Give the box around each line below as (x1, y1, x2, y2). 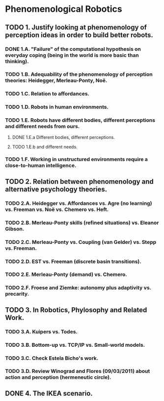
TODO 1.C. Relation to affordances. (5, 90, 90, 97)
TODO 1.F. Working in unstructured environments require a (5, 156, 148, 163)
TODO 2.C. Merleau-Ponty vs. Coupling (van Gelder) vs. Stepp (5, 238, 157, 245)
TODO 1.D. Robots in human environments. (5, 103, 109, 110)
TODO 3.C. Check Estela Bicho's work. (5, 355, 99, 362)
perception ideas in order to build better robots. (5, 31, 154, 39)
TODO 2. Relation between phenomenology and (5, 177, 154, 186)
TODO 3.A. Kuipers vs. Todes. (5, 328, 78, 335)
